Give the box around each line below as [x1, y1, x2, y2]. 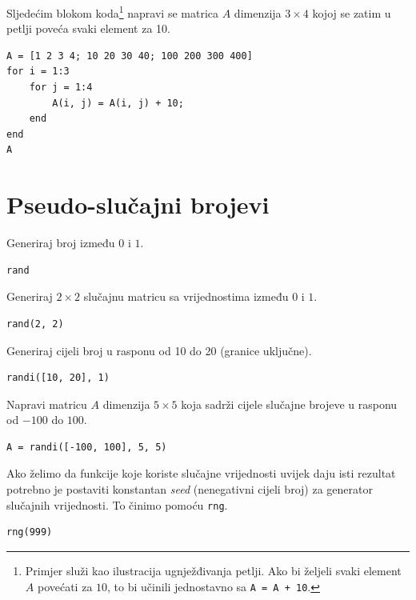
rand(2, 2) [6, 318, 64, 330]
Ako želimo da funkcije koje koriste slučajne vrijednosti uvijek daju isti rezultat [6, 465, 396, 482]
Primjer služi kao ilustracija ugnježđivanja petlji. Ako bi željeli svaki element [25, 562, 402, 578]
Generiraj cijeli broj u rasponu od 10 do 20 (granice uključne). [6, 342, 312, 358]
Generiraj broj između [6, 234, 115, 251]
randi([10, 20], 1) [6, 372, 110, 384]
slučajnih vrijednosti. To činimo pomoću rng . [6, 496, 228, 513]
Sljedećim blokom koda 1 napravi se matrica [6, 2, 219, 21]
